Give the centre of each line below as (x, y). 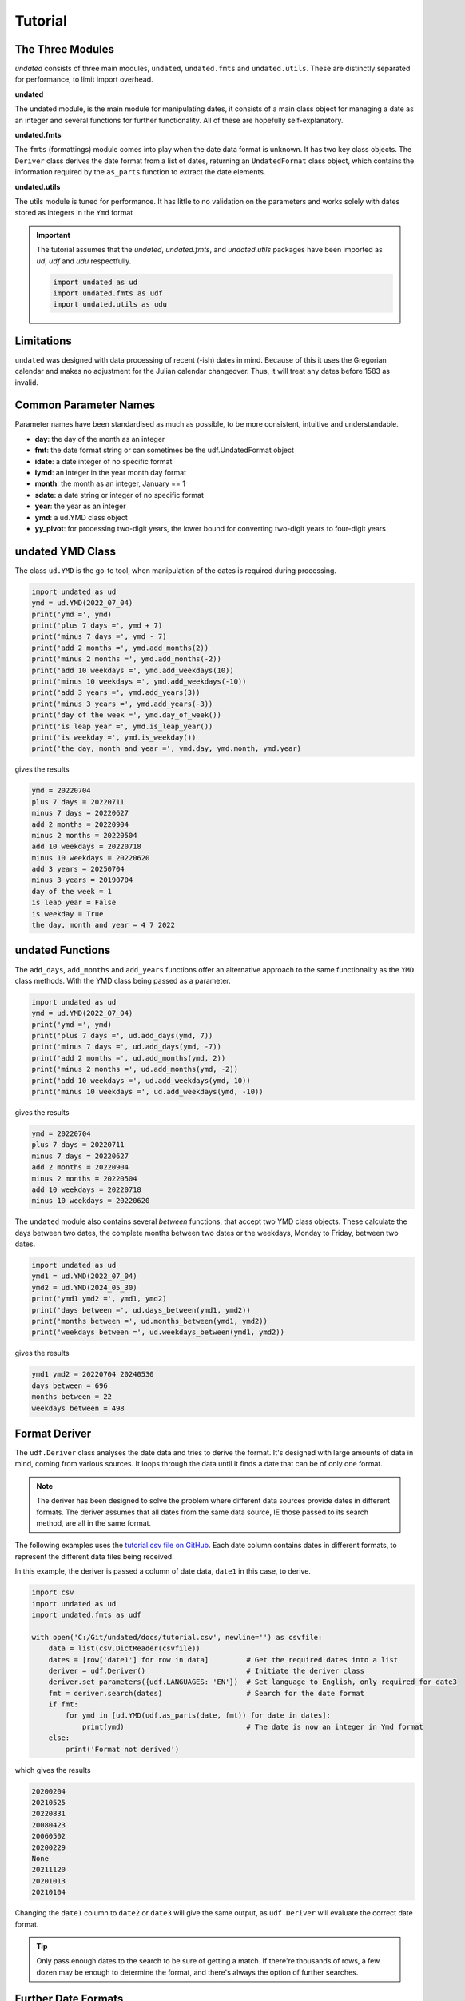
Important (54, 235)
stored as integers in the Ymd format (74, 213)
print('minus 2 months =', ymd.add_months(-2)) (126, 659)
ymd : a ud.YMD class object (81, 517)
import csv (53, 1592)
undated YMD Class (65, 551)
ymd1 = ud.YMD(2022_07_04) (84, 1276)
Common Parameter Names (85, 405)
